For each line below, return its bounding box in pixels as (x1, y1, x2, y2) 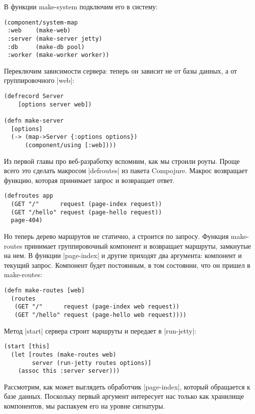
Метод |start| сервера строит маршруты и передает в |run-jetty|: (4, 325, 197, 336)
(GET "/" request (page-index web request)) (14, 303, 179, 310)
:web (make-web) (7, 27, 71, 34)
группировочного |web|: (4, 75, 75, 85)
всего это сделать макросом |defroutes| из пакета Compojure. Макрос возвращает (4, 165, 248, 176)
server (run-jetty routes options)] (32, 359, 152, 366)
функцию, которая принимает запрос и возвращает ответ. (4, 175, 175, 185)
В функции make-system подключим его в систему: (4, 1, 158, 11)
